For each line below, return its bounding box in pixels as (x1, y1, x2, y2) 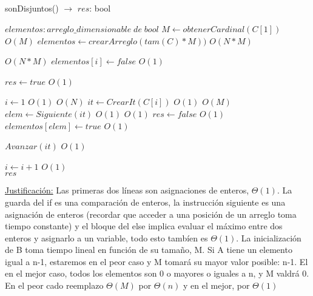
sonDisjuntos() (5, 2, 59, 15)
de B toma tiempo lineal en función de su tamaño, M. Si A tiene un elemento (5, 243, 292, 256)
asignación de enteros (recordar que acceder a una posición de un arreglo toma (5, 207, 297, 220)
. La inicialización (236, 231, 301, 244)
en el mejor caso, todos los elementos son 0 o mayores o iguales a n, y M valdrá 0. (5, 267, 309, 280)
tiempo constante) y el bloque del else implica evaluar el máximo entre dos (5, 220, 283, 232)
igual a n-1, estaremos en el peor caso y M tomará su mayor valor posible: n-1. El (5, 255, 308, 267)
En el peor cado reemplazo (5, 279, 104, 292)
